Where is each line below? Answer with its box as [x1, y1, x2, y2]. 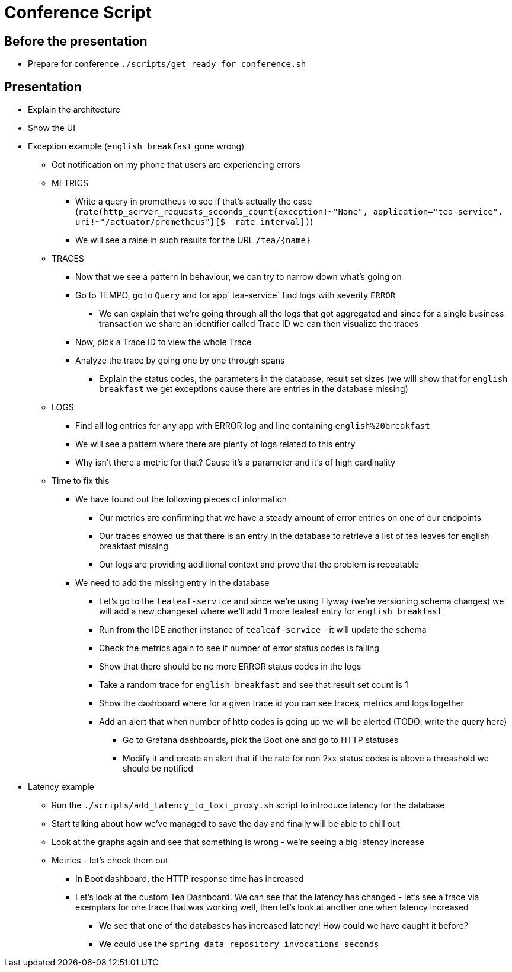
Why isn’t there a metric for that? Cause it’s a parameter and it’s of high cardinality [75, 457, 395, 468]
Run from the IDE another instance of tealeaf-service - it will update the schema [99, 624, 427, 635]
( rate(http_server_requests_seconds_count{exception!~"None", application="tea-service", [75, 206, 503, 217]
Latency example [28, 782, 94, 792]
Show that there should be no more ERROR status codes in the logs [99, 661, 361, 672]
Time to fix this [52, 476, 110, 486]
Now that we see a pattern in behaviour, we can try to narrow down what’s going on [75, 272, 402, 282]
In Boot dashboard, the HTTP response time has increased [75, 874, 304, 884]
